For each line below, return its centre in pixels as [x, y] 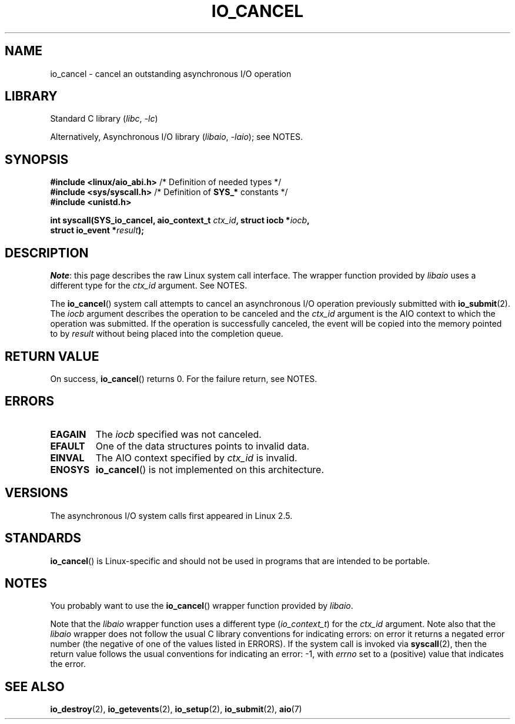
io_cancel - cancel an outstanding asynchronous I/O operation [171, 73]
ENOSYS [70, 469]
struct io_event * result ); [97, 230]
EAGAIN [68, 434]
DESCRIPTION [47, 253]
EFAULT [68, 446]
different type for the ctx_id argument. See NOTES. [149, 286]
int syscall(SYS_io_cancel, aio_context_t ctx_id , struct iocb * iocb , [180, 220]
